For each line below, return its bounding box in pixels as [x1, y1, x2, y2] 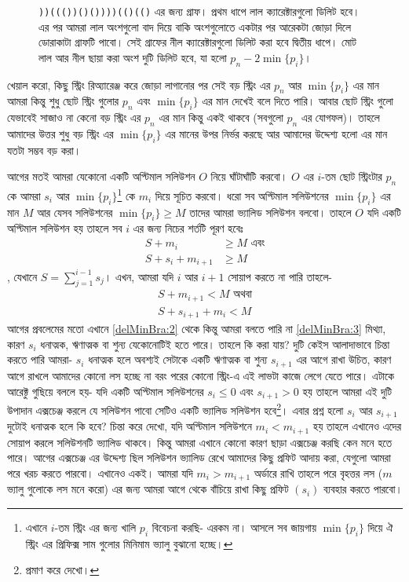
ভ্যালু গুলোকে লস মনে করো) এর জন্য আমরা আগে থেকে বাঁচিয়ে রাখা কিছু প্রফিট [7, 481, 289, 497]
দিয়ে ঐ [367, 518, 393, 535]
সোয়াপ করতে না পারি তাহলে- [228, 268, 332, 284]
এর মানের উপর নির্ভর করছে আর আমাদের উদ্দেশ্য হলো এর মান [165, 126, 388, 142]
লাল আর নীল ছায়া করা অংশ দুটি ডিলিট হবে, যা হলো [38, 49, 227, 65]
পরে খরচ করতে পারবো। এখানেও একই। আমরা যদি [7, 464, 193, 481]
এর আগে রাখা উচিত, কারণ [296, 351, 392, 368]
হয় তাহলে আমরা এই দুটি [302, 383, 393, 399]
